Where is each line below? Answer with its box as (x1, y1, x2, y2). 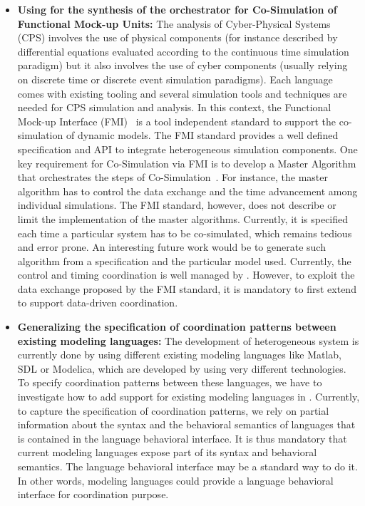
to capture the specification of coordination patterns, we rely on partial (17, 403, 329, 418)
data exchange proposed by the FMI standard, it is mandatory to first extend (17, 281, 356, 296)
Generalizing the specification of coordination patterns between (17, 319, 336, 334)
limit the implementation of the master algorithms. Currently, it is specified (17, 211, 349, 226)
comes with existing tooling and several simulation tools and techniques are (17, 86, 347, 100)
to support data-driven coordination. (17, 295, 178, 310)
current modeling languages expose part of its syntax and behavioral (17, 445, 317, 460)
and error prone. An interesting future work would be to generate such (17, 239, 326, 254)
